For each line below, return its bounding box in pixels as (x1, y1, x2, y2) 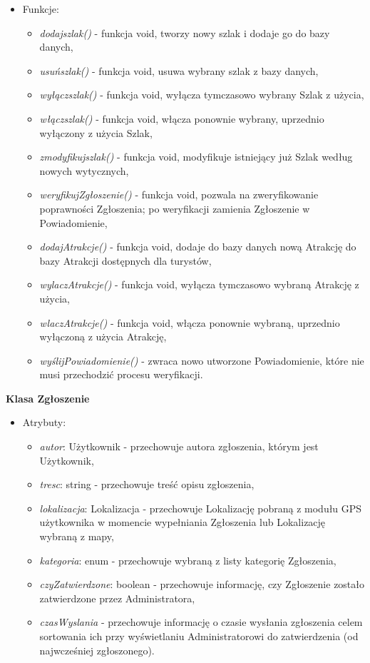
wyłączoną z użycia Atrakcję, (39, 329, 167, 344)
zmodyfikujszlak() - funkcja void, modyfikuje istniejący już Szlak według (39, 149, 353, 164)
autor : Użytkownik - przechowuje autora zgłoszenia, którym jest (39, 439, 319, 454)
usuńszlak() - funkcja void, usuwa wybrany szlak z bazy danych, (39, 63, 319, 78)
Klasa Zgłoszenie (6, 390, 90, 405)
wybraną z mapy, (39, 529, 114, 544)
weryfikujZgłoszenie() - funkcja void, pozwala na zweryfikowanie (39, 187, 319, 202)
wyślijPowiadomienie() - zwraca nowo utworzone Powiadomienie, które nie (39, 353, 364, 368)
